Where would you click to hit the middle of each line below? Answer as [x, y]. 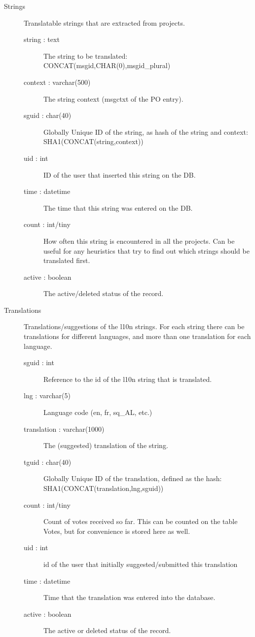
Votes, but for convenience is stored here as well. [117, 531]
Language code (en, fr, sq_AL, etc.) [98, 412]
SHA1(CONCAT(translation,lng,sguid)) [104, 488]
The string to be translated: [86, 56]
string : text [42, 39]
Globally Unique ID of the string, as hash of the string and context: [146, 131]
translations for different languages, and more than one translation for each [137, 336]
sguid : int [39, 362]
